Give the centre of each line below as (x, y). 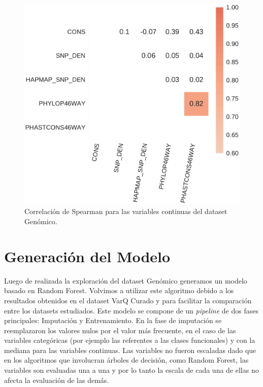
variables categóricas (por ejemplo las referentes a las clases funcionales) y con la (130, 340)
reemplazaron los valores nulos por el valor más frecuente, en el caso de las (120, 330)
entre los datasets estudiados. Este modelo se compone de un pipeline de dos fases (131, 310)
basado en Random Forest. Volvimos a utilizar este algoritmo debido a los (119, 290)
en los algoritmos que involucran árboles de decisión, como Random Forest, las (126, 360)
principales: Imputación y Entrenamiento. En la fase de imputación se (113, 320)
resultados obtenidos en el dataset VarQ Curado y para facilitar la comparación (128, 300)
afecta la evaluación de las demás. (57, 380)
